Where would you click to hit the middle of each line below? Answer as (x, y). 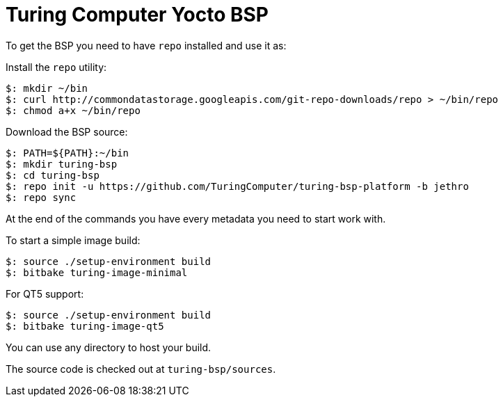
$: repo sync (41, 197)
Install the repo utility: (56, 67)
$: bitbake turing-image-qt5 (85, 326)
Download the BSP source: (67, 131)
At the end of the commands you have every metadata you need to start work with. (196, 218)
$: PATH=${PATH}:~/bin (67, 153)
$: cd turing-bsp (53, 175)
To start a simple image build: (73, 240)
